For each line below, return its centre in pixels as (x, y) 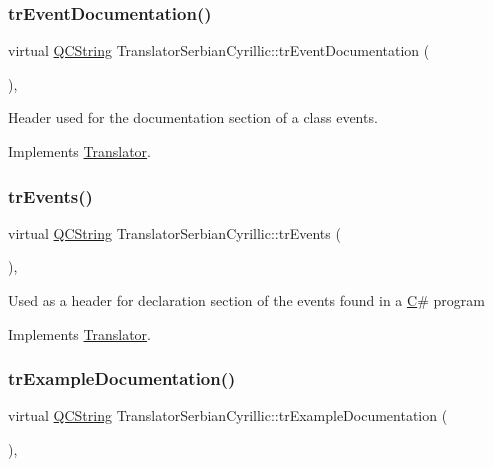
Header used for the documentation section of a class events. (193, 117)
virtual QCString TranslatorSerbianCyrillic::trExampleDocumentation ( (228, 415)
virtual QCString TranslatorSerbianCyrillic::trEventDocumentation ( (219, 50)
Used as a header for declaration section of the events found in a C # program (246, 300)
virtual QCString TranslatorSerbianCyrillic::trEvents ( (174, 232)
